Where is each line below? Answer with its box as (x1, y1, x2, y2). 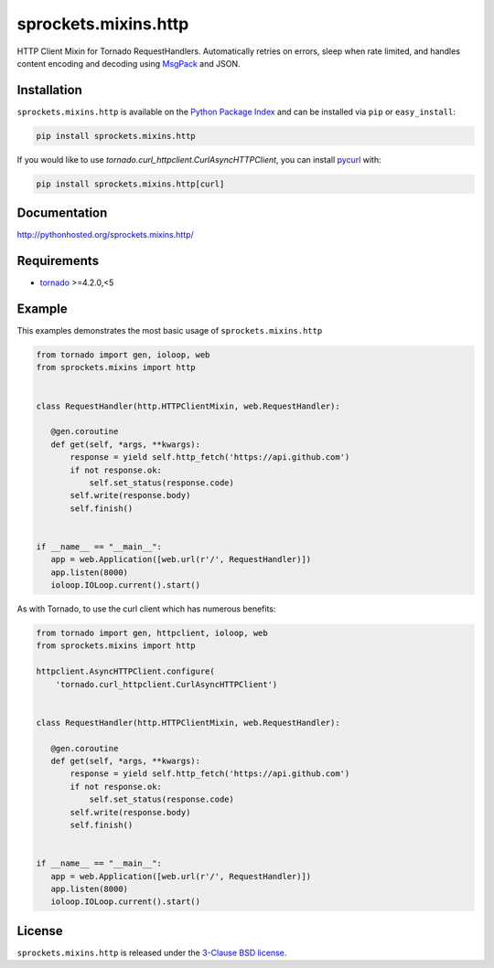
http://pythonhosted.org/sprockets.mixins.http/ (16, 229, 194, 240)
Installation (16, 82, 82, 98)
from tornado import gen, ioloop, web (36, 350, 210, 360)
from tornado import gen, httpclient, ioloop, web (36, 628, 269, 639)
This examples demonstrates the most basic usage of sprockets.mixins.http (16, 325, 323, 336)
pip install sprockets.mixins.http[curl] (36, 178, 225, 189)
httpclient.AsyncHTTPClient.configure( (36, 666, 215, 676)
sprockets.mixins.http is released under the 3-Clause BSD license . (16, 947, 287, 958)
